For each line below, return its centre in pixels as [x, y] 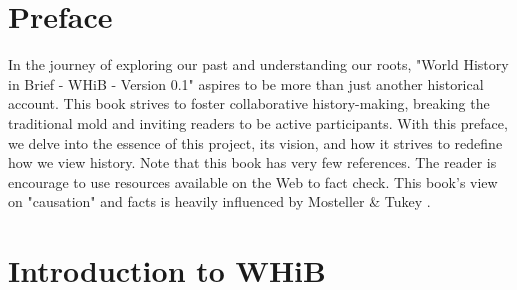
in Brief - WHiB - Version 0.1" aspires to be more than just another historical [246, 83]
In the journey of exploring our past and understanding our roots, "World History [258, 64]
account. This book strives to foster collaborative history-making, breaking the [249, 103]
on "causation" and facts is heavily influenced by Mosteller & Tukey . [219, 201]
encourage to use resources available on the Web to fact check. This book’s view [253, 181]
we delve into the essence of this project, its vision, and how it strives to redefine [255, 142]
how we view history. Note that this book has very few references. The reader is [252, 162]
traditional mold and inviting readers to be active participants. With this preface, [258, 122]
